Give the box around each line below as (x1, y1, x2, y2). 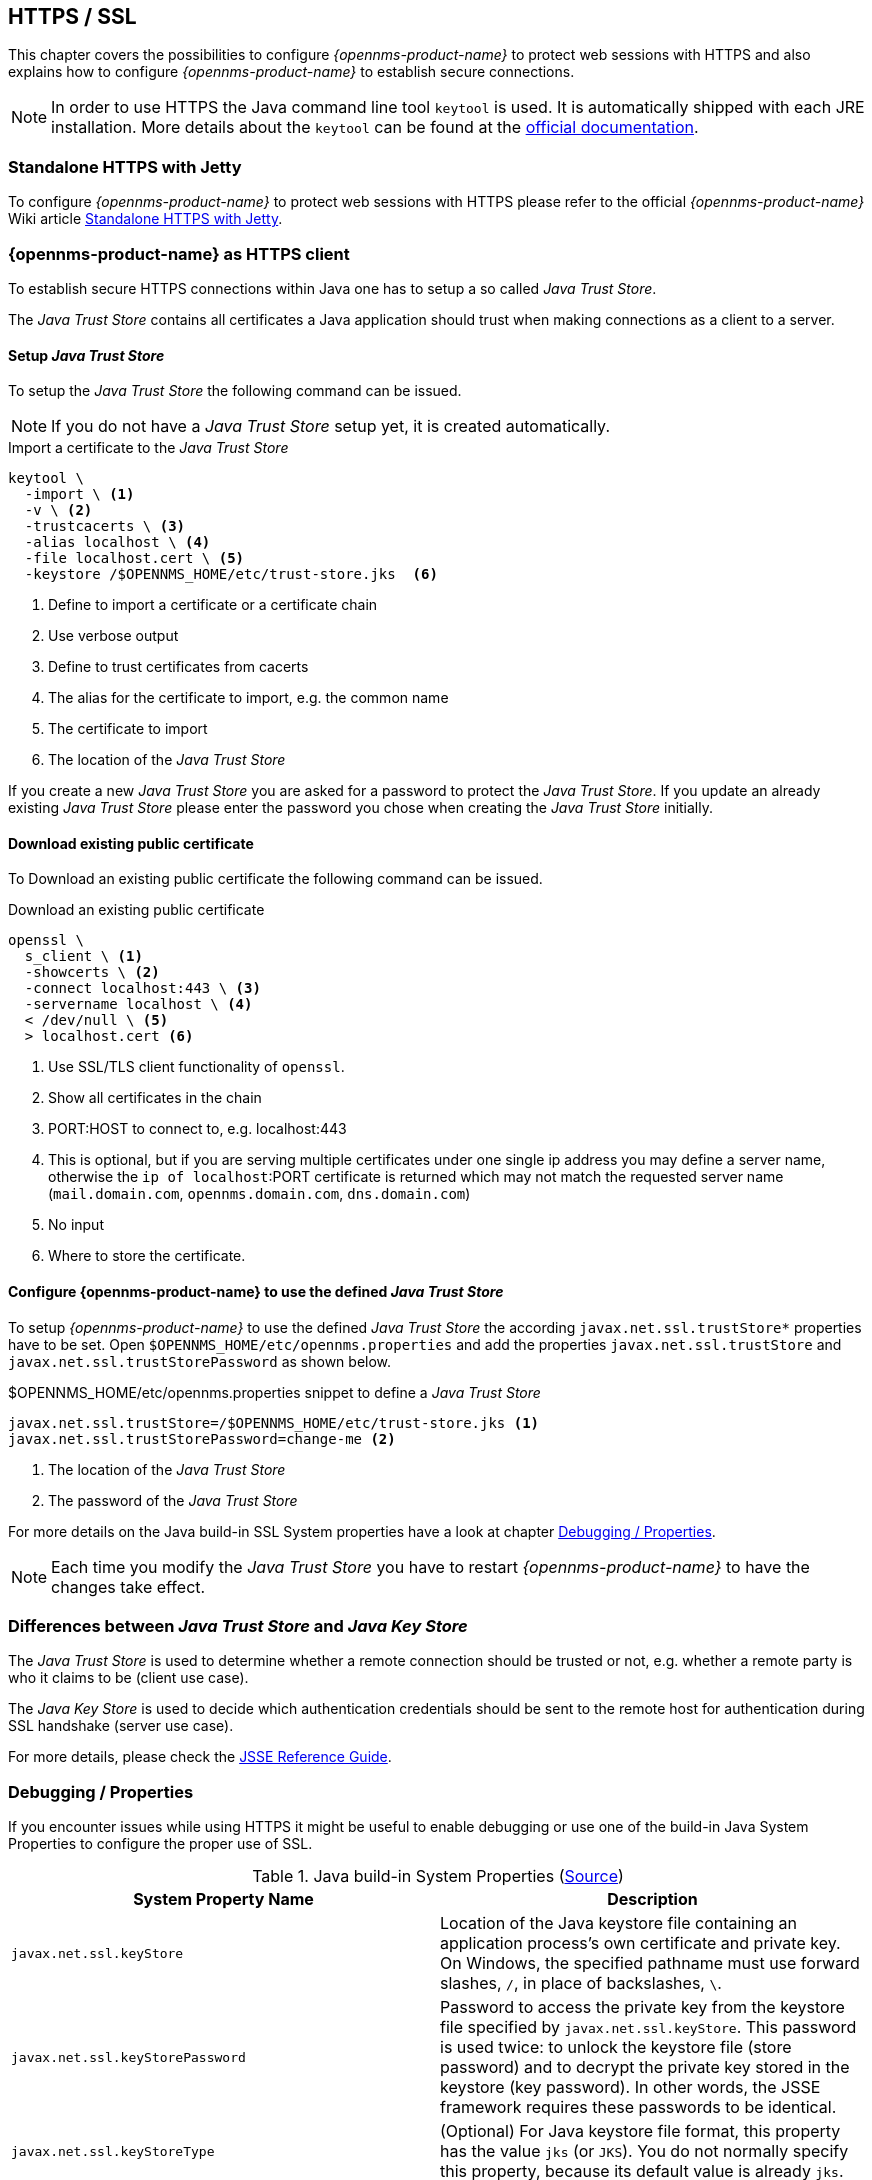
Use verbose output (48, 627, 179, 645)
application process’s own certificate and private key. (440, 1933, 841, 1954)
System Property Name (133, 1889, 314, 1910)
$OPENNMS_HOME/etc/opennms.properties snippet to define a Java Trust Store (8, 1383, 541, 1401)
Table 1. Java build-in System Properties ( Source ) (252, 1866, 624, 1887)
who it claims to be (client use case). (8, 1669, 249, 1687)
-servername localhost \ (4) (24, 996, 253, 1013)
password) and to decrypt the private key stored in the (440, 2057, 850, 2078)
